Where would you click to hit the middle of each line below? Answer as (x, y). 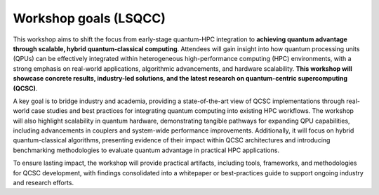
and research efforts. (43, 183)
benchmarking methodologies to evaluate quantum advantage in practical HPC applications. (146, 150)
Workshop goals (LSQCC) (89, 18)
